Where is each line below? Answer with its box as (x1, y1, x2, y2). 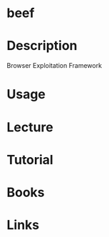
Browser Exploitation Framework (6, 61, 103, 70)
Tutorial (6, 151, 54, 168)
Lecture (6, 119, 54, 135)
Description (6, 38, 78, 54)
